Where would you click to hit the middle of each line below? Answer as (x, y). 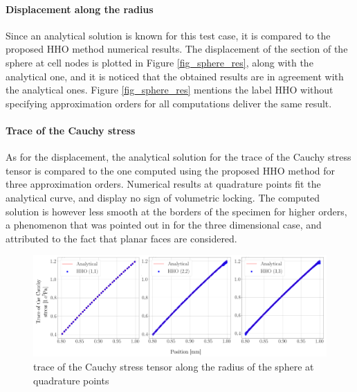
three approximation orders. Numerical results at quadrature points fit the (163, 184)
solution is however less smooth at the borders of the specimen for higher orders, (176, 211)
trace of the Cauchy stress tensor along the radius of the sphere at (174, 367)
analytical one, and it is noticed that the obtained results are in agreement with (175, 76)
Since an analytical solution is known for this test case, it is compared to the (168, 35)
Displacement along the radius (80, 9)
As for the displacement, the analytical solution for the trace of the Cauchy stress (178, 157)
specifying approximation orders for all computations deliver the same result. (169, 103)
